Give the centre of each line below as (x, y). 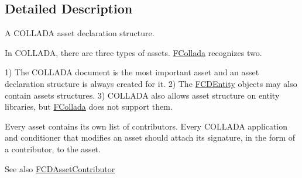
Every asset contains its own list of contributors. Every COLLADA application (146, 126)
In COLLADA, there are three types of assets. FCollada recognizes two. (133, 52)
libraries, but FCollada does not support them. (89, 107)
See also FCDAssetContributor (60, 168)
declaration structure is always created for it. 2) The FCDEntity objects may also (151, 83)
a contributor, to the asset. (53, 149)
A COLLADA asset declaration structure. (80, 33)
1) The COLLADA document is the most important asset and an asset (132, 72)
